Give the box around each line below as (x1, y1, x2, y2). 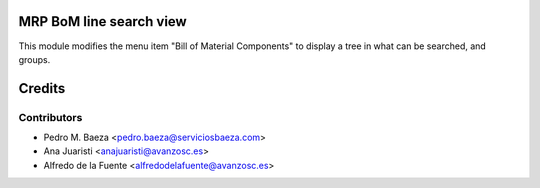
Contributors (18, 110, 83, 124)
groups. (18, 53, 51, 65)
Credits (18, 80, 66, 97)
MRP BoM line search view (18, 13, 187, 30)
